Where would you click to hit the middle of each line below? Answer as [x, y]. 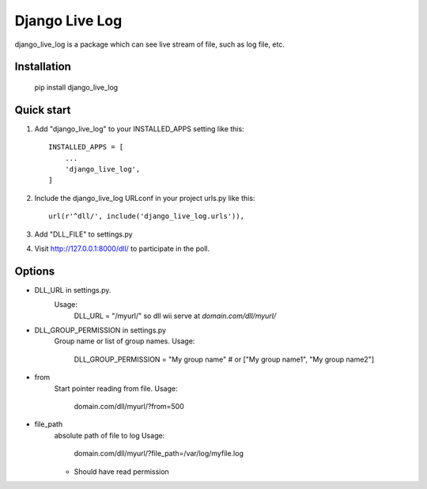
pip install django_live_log [76, 87]
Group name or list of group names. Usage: [125, 341]
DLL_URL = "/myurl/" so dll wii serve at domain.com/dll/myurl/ [175, 316]
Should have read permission [121, 472]
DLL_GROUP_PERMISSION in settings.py [100, 330]
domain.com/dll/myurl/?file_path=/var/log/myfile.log [159, 453]
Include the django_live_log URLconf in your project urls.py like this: [145, 198]
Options [35, 271]
